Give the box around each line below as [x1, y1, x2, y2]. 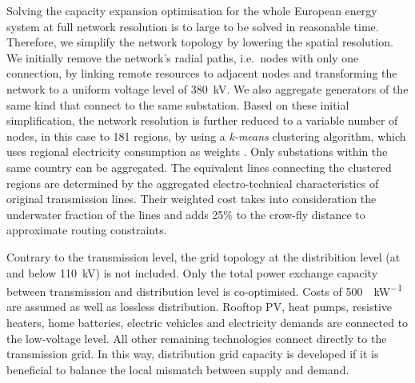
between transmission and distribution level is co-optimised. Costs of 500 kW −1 [6, 281, 403, 299]
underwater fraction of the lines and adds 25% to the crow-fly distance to [6, 205, 365, 222]
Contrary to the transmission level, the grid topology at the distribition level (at [6, 248, 401, 265]
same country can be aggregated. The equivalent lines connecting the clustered [6, 158, 392, 175]
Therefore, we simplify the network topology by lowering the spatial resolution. [6, 34, 393, 50]
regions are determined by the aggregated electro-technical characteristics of [6, 174, 379, 191]
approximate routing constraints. [6, 221, 167, 238]
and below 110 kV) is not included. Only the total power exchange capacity [6, 264, 378, 281]
